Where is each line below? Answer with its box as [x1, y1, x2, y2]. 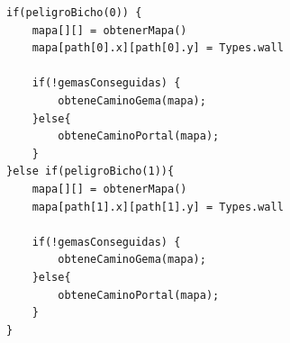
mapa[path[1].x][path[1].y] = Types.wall [32, 200, 284, 213]
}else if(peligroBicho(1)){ [6, 165, 175, 178]
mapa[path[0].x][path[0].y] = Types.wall [32, 41, 284, 55]
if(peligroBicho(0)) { [6, 6, 142, 19]
